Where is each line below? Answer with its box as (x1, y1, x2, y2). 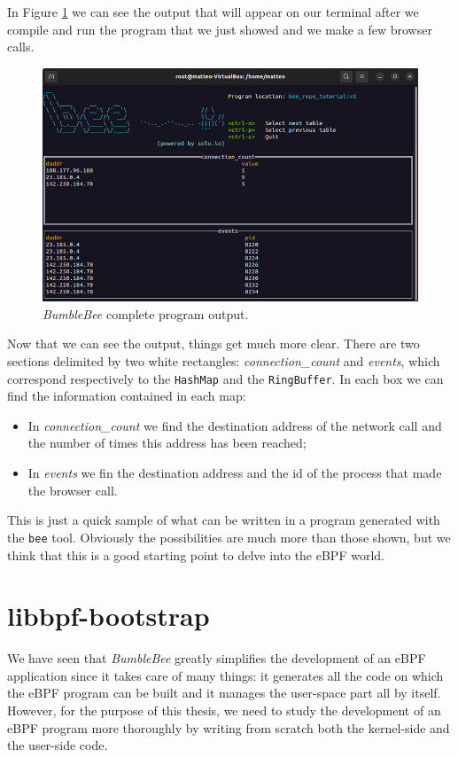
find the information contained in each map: (7, 386, 246, 405)
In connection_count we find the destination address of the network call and (27, 416, 442, 434)
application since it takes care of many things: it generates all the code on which (7, 666, 444, 684)
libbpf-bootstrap (7, 597, 210, 634)
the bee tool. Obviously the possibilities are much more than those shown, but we (7, 527, 451, 546)
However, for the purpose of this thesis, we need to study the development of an (7, 701, 441, 719)
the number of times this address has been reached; (27, 433, 307, 452)
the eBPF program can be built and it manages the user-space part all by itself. (7, 683, 441, 702)
